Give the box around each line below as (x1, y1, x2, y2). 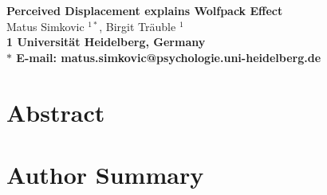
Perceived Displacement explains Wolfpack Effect (6, 2, 283, 18)
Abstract (6, 96, 105, 128)
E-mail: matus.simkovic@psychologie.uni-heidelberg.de (16, 49, 321, 65)
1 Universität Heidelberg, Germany (6, 33, 206, 50)
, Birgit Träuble (99, 18, 176, 34)
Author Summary (6, 158, 204, 190)
